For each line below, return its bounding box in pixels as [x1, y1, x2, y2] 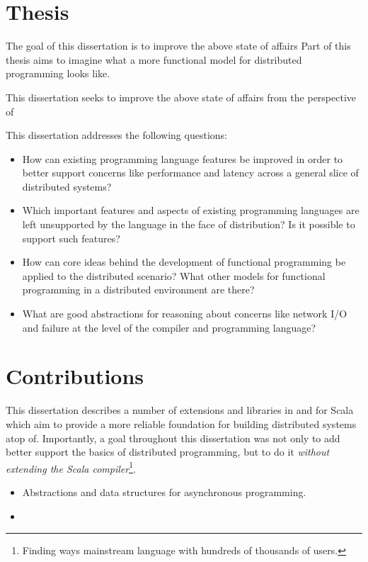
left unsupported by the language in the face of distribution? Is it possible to [22, 217, 355, 232]
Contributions [6, 361, 144, 390]
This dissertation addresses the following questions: [6, 128, 227, 142]
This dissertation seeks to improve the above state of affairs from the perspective [6, 89, 357, 104]
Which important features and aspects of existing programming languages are [22, 203, 360, 218]
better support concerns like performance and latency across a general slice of [22, 165, 359, 180]
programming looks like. [6, 66, 110, 81]
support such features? [22, 230, 120, 245]
